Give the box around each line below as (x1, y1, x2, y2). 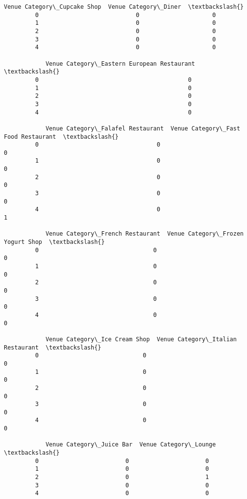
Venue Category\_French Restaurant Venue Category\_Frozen (45, 230, 244, 238)
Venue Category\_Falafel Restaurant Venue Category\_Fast (45, 125, 240, 132)
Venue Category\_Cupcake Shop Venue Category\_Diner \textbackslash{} (4, 3, 244, 10)
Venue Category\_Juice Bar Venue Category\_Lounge (45, 441, 216, 448)
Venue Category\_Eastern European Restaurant (45, 60, 195, 67)
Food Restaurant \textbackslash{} (4, 133, 119, 140)
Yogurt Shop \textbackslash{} (4, 239, 105, 246)
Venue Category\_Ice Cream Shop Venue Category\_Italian (45, 335, 237, 343)
